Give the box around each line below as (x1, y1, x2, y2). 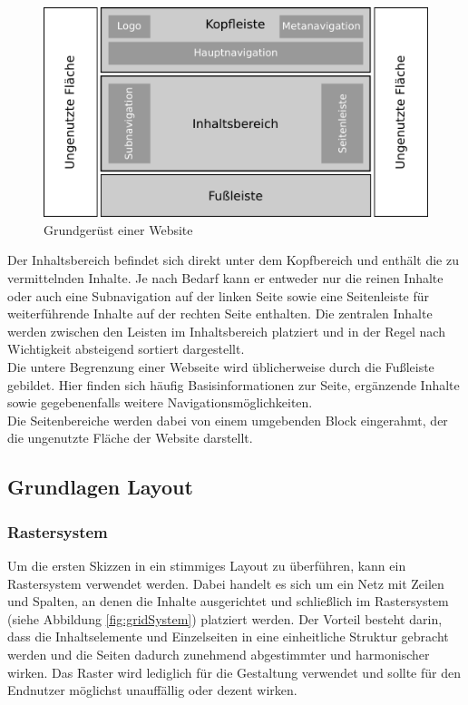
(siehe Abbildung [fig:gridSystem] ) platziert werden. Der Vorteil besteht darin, (7, 609, 443, 628)
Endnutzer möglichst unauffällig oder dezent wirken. (7, 681, 297, 700)
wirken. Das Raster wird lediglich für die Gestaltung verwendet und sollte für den (7, 662, 461, 681)
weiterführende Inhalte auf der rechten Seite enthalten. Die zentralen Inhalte (7, 304, 433, 323)
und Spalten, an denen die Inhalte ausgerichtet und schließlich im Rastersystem (7, 592, 449, 611)
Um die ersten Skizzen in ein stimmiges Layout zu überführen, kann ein (7, 555, 406, 574)
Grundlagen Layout (7, 473, 193, 501)
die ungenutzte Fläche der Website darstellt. (7, 428, 253, 447)
